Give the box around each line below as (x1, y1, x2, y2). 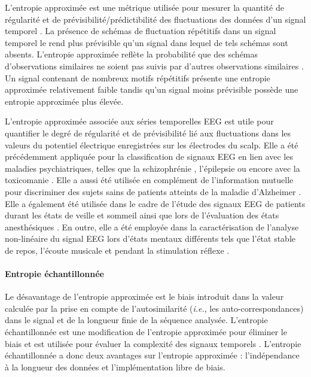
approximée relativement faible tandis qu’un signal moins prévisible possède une (5, 83, 298, 96)
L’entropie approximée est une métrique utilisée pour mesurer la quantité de (5, 1, 284, 13)
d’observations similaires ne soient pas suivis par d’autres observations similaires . (5, 59, 304, 72)
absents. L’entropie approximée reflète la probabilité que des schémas (5, 48, 258, 60)
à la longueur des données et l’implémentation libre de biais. (5, 360, 225, 373)
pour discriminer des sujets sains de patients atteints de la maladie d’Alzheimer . (5, 185, 301, 197)
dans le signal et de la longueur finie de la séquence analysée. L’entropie (5, 314, 268, 326)
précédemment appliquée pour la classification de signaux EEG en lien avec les (5, 150, 293, 163)
